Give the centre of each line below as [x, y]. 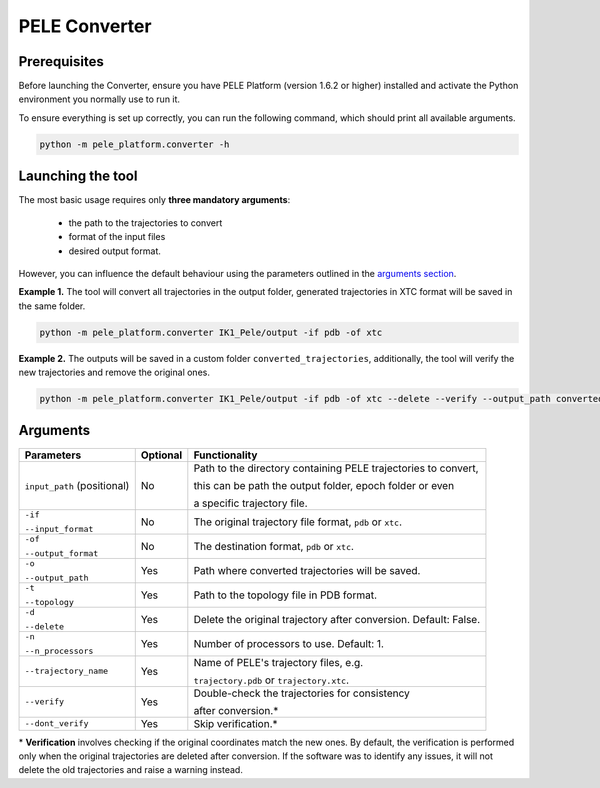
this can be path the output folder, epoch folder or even [324, 485]
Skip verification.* [236, 723]
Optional [161, 455]
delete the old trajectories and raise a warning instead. [131, 770]
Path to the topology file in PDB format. [285, 595]
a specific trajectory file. [251, 503]
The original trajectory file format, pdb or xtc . [298, 522]
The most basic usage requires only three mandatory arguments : [154, 200]
